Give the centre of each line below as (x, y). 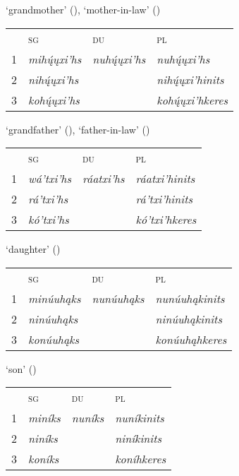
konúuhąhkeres (191, 339)
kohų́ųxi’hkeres (192, 100)
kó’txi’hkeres (166, 220)
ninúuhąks (53, 319)
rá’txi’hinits (164, 199)
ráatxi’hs (104, 179)
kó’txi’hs (49, 220)
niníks (43, 439)
